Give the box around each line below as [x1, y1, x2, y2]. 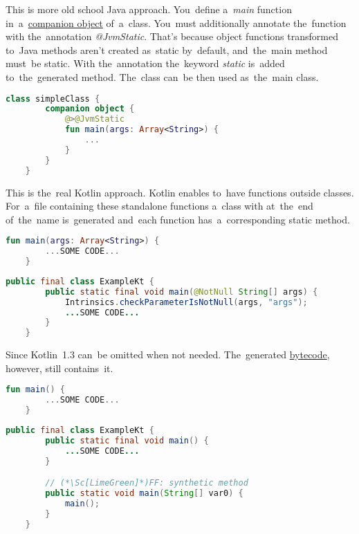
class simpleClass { [6, 93, 100, 104]
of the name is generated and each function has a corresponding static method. [6, 212, 350, 226]
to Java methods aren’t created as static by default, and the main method [6, 42, 328, 57]
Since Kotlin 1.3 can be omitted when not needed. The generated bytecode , [6, 347, 330, 362]
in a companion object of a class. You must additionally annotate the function [6, 15, 347, 30]
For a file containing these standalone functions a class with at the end [6, 199, 313, 213]
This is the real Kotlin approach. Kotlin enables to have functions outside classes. [6, 185, 354, 199]
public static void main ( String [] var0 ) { [45, 488, 243, 499]
